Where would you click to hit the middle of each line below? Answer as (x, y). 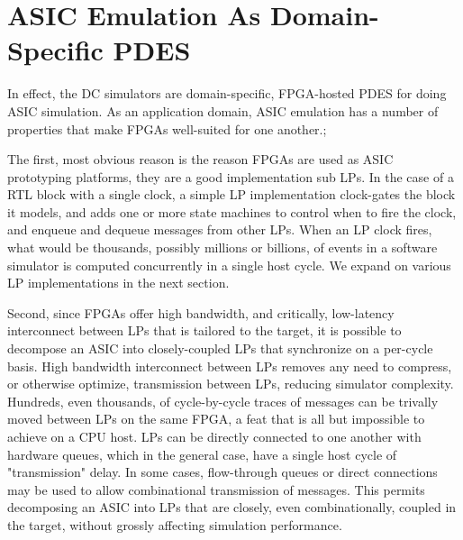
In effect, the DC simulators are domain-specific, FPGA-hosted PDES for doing (227, 93)
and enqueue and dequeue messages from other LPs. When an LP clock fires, (220, 229)
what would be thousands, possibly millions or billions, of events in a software (222, 247)
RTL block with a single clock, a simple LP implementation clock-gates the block (231, 194)
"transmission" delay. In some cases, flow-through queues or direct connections (222, 472)
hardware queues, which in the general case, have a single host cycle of (202, 454)
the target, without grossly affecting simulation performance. (175, 524)
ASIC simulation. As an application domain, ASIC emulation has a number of (223, 110)
